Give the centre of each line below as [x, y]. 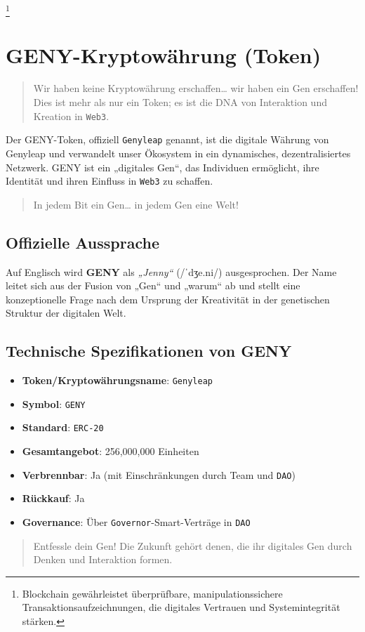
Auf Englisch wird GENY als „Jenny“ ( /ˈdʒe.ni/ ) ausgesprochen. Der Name [171, 271]
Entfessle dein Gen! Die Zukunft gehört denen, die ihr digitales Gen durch [193, 545]
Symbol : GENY [54, 403]
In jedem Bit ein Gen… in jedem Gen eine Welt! [136, 204]
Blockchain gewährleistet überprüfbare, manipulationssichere [152, 593]
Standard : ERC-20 [63, 427]
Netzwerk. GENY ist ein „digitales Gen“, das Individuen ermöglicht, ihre [162, 167]
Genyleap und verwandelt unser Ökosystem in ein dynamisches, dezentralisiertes [178, 153]
